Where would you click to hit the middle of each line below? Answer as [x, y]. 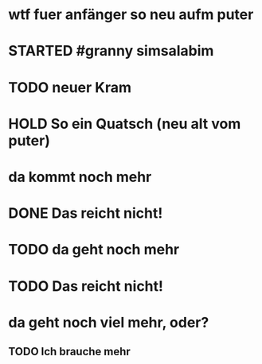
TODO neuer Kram [70, 87]
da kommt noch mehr [80, 177]
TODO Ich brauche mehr [70, 352]
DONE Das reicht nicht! [86, 213]
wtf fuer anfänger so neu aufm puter [131, 15]
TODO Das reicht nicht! [86, 286]
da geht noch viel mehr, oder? [109, 322]
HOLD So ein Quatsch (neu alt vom [125, 124]
